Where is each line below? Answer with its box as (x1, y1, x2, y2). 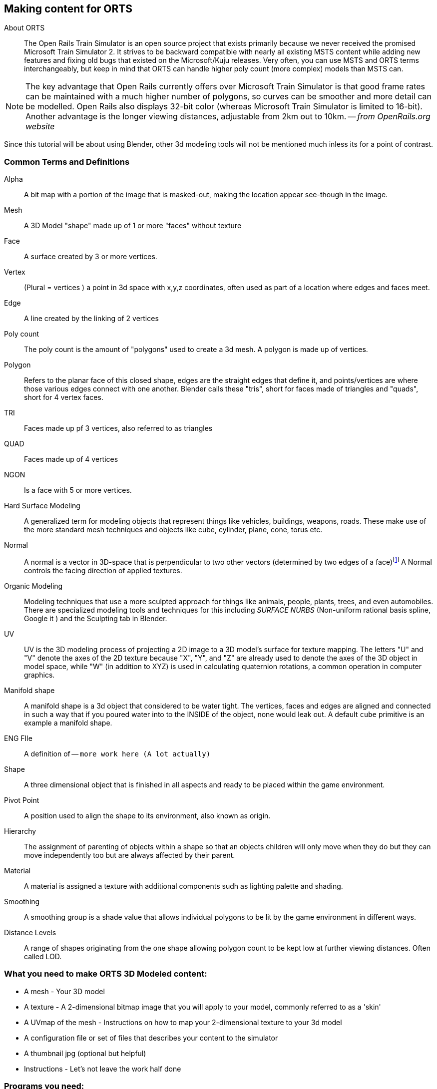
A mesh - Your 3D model (24, 987, 105, 996)
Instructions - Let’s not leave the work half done (24, 1064, 181, 1073)
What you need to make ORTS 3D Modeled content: (4, 969, 207, 979)
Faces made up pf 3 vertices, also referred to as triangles (24, 424, 213, 433)
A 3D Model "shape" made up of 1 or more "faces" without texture (24, 221, 242, 230)
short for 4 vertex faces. (24, 393, 103, 402)
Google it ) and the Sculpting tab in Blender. (24, 614, 167, 623)
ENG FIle (4, 733, 32, 742)
